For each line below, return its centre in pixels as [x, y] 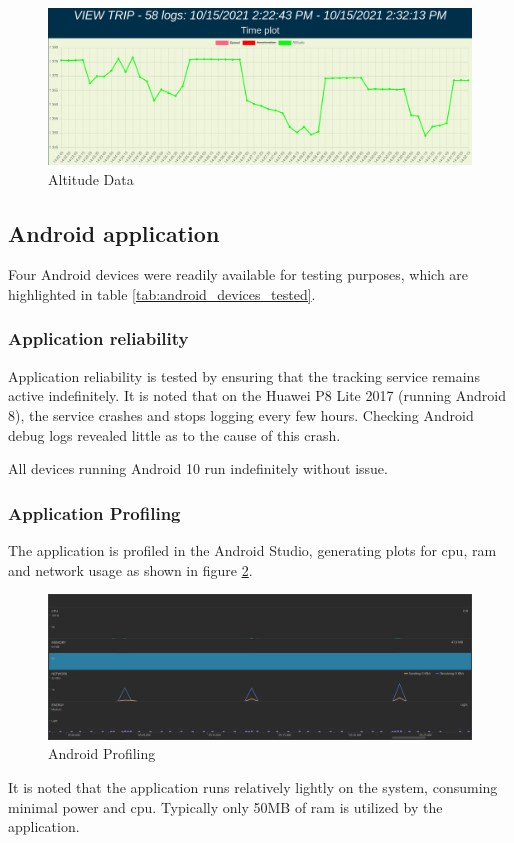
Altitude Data [91, 178]
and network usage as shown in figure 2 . [130, 569]
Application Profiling [94, 512]
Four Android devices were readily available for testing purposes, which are [238, 274]
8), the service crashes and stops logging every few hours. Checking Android [241, 414]
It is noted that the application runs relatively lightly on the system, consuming [253, 787]
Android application [114, 232]
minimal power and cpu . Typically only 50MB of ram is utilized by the [225, 806]
